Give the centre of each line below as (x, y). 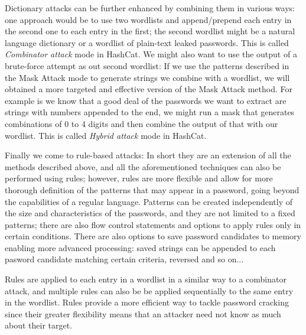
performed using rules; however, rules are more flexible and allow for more (139, 178)
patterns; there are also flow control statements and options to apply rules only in (153, 224)
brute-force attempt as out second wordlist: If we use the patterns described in (147, 65)
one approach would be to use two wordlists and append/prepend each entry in (148, 19)
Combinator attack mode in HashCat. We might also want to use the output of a (151, 54)
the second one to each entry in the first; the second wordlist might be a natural (150, 31)
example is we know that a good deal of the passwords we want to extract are (146, 100)
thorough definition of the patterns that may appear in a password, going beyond (152, 189)
